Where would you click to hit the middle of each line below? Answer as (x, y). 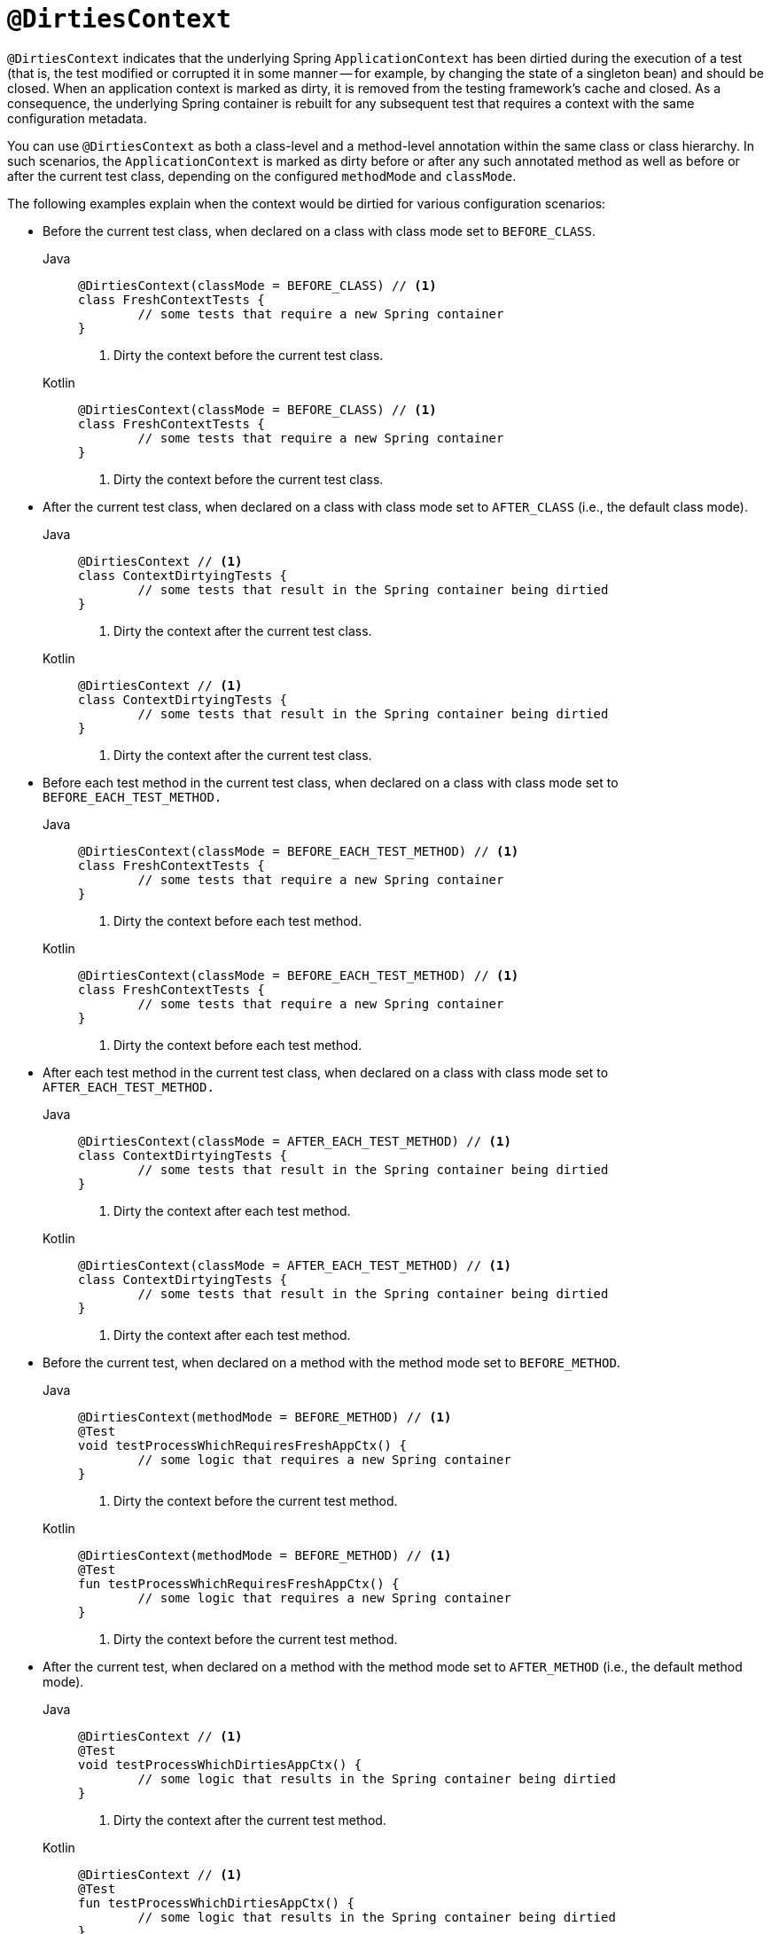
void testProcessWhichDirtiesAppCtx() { (220, 1764)
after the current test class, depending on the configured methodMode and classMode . (262, 176)
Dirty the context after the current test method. (250, 1820)
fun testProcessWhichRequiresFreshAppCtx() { (239, 1583)
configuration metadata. (77, 118)
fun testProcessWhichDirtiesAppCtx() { (216, 1903)
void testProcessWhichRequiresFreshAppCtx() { (242, 1445)
